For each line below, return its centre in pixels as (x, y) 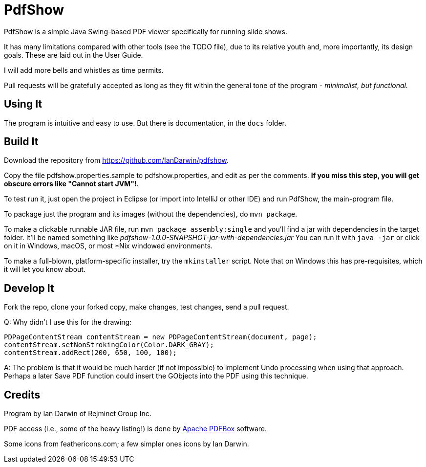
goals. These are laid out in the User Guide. (74, 55)
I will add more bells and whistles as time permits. (84, 70)
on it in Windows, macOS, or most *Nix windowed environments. (108, 246)
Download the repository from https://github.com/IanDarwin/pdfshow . (116, 160)
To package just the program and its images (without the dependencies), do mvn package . (151, 214)
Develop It (29, 288)
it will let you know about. (45, 269)
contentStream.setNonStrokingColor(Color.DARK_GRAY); (109, 345)
